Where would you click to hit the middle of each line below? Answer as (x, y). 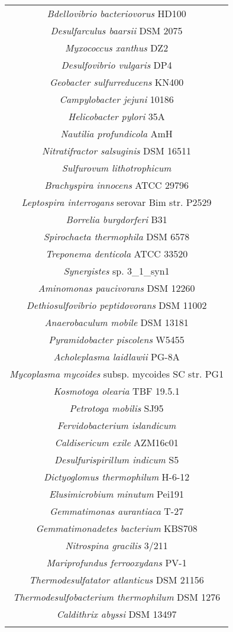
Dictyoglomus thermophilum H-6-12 (117, 477)
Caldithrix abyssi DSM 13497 (117, 614)
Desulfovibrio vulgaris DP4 (117, 65)
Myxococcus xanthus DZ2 (117, 48)
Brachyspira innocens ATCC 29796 (117, 185)
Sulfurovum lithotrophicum (117, 168)
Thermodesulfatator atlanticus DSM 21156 (117, 580)
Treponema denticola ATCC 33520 (117, 254)
